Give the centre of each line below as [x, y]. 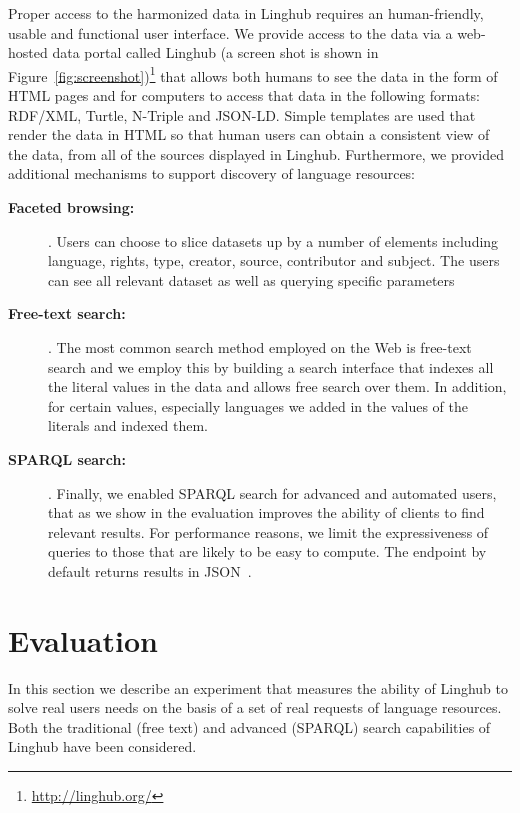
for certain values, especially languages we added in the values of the [258, 405]
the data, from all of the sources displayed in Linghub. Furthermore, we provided [256, 153]
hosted [28, 52]
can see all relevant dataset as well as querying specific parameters [251, 279]
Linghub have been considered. [102, 746]
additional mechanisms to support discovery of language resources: [212, 173]
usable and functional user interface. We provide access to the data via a [230, 32]
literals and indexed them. [128, 425]
